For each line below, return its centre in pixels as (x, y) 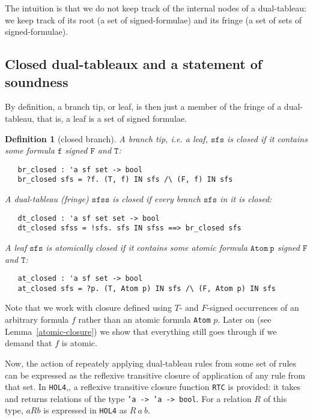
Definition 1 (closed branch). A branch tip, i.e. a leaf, (106, 138)
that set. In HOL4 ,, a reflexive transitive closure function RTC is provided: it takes (153, 387)
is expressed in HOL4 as (85, 410)
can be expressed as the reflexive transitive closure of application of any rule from (155, 375)
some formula (30, 150)
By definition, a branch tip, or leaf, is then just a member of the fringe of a (143, 106)
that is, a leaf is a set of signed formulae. (112, 118)
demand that (29, 343)
